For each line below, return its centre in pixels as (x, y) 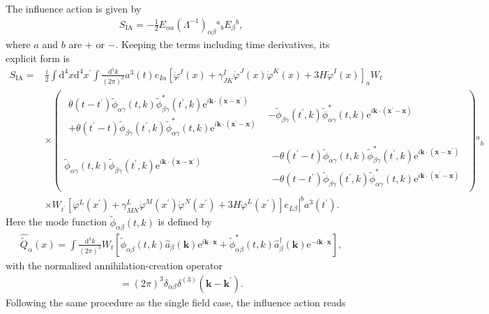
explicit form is (38, 58)
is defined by (185, 222)
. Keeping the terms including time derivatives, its (223, 44)
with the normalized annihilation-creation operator (114, 265)
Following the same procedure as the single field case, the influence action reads (176, 302)
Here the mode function (57, 222)
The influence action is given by (74, 8)
